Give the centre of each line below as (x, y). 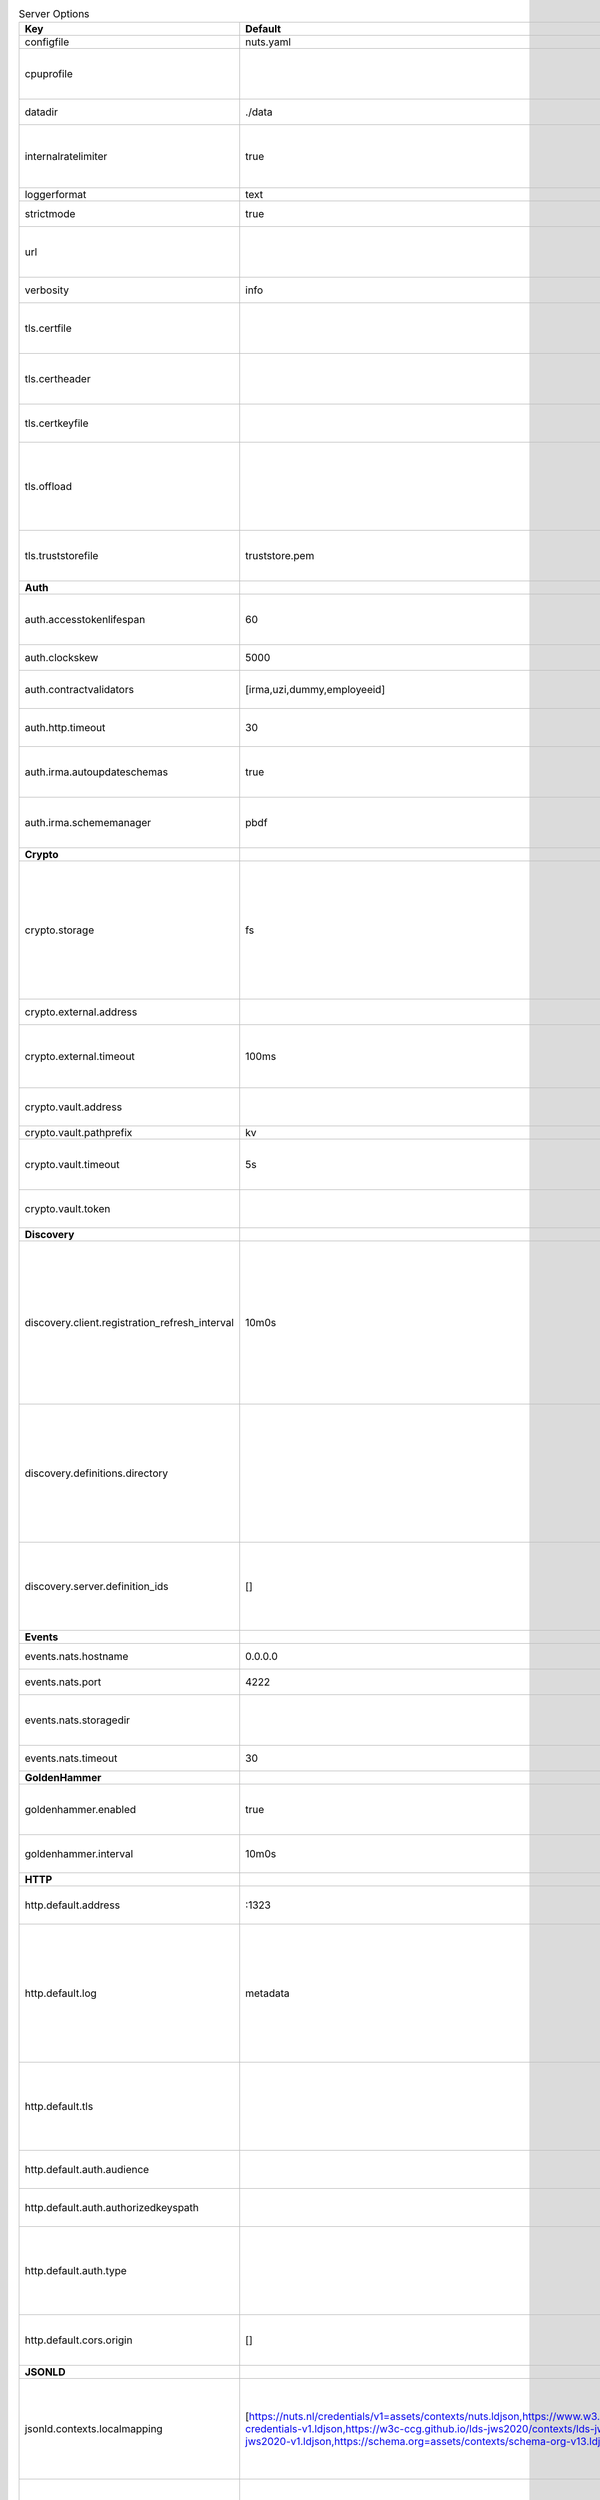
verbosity (47, 290)
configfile (47, 42)
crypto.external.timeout (79, 1057)
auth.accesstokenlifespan (85, 620)
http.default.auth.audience (87, 2170)
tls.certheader (57, 379)
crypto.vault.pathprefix (78, 1133)
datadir (41, 112)
